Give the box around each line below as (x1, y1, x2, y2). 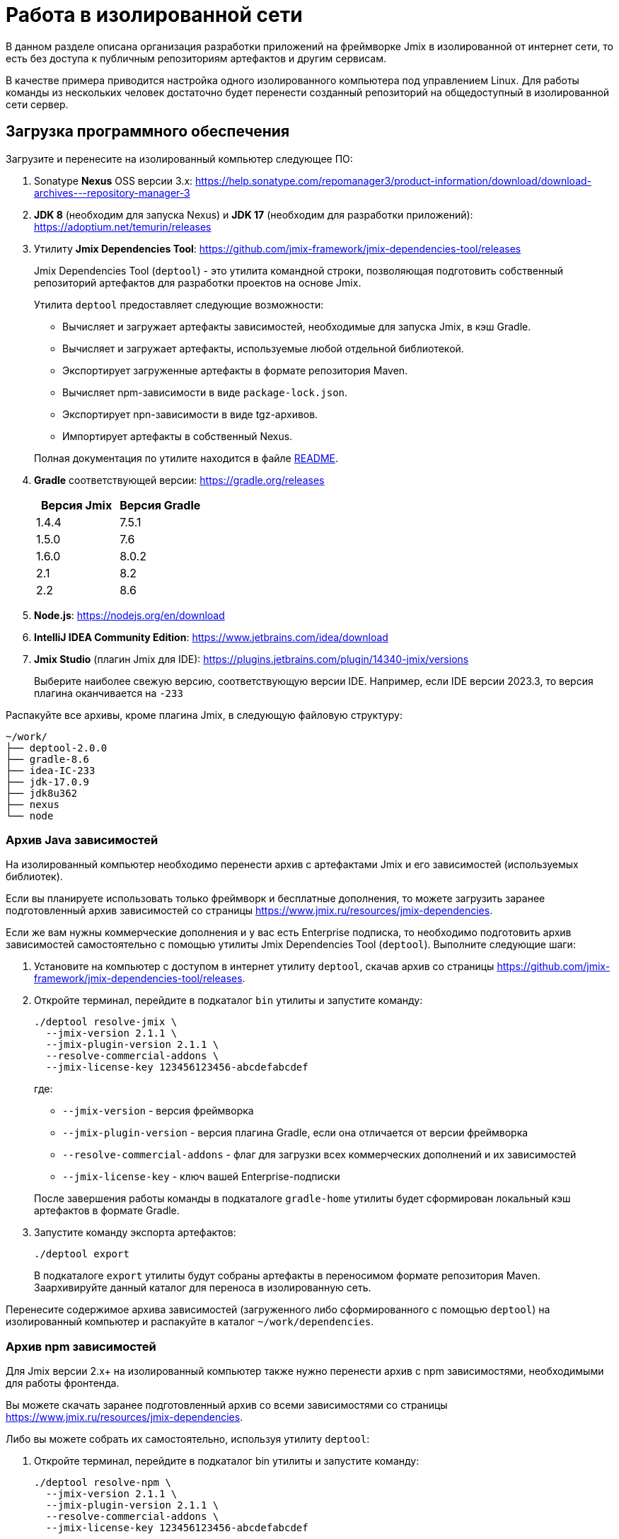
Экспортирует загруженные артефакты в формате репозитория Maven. (62, 364, 408, 376)
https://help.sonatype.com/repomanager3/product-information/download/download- (195, 174, 592, 187)
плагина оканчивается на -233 (34, 686, 183, 699)
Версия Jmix (40, 497, 112, 512)
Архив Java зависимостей (6, 832, 158, 847)
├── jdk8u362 (6, 787, 78, 799)
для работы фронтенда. (6, 1377, 120, 1390)
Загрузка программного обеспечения (6, 122, 290, 141)
